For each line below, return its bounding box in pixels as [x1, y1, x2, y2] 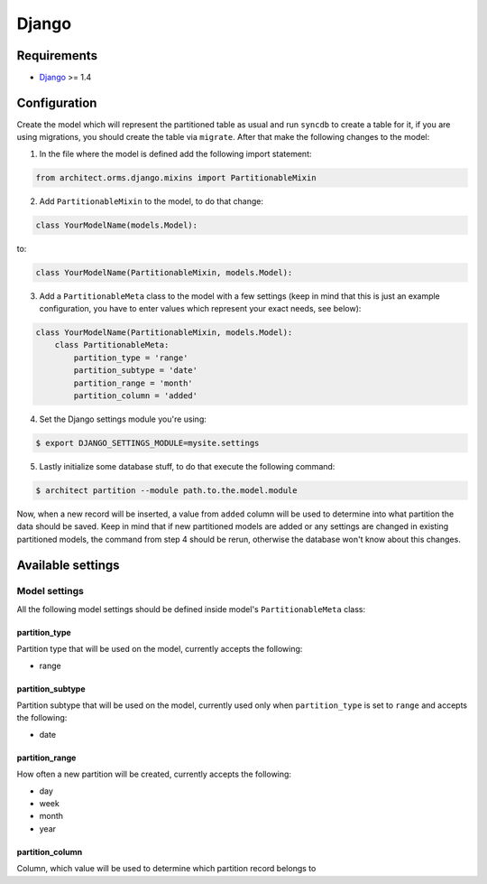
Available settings [16, 557, 121, 572]
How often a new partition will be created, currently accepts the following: [16, 768, 292, 780]
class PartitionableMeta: [54, 340, 170, 350]
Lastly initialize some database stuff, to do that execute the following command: [39, 461, 335, 471]
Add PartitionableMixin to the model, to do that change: [39, 195, 264, 207]
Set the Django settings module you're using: [39, 414, 207, 424]
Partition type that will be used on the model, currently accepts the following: [16, 644, 303, 655]
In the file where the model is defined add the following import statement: [39, 148, 312, 159]
